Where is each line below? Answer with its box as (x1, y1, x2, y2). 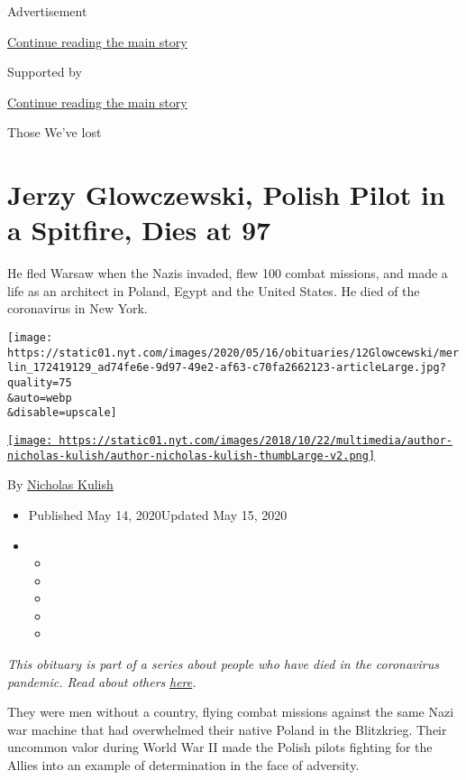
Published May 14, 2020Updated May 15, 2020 (28, 505, 288, 524)
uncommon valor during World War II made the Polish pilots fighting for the (7, 738, 433, 757)
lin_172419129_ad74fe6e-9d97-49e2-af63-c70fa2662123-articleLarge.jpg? (7, 361, 446, 375)
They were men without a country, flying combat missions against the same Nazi (7, 702, 454, 721)
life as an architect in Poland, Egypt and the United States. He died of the (7, 281, 420, 300)
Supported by (7, 62, 82, 81)
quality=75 (7, 376, 72, 390)
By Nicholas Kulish (7, 475, 114, 494)
